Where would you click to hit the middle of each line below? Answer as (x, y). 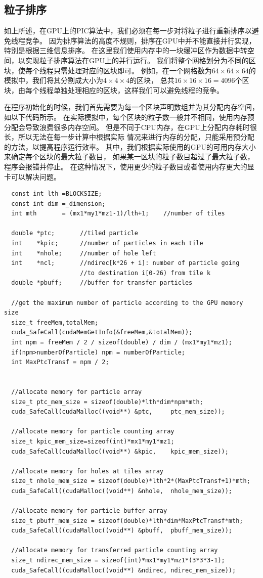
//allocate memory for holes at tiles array (87, 471)
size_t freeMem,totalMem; (55, 322)
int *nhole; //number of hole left (84, 253)
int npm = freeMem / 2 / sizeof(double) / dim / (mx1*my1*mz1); (122, 343)
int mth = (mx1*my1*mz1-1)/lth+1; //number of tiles (118, 214)
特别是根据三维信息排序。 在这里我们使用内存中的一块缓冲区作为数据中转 (126, 50)
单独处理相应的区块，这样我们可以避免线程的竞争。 (138, 90)
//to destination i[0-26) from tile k (145, 273)
